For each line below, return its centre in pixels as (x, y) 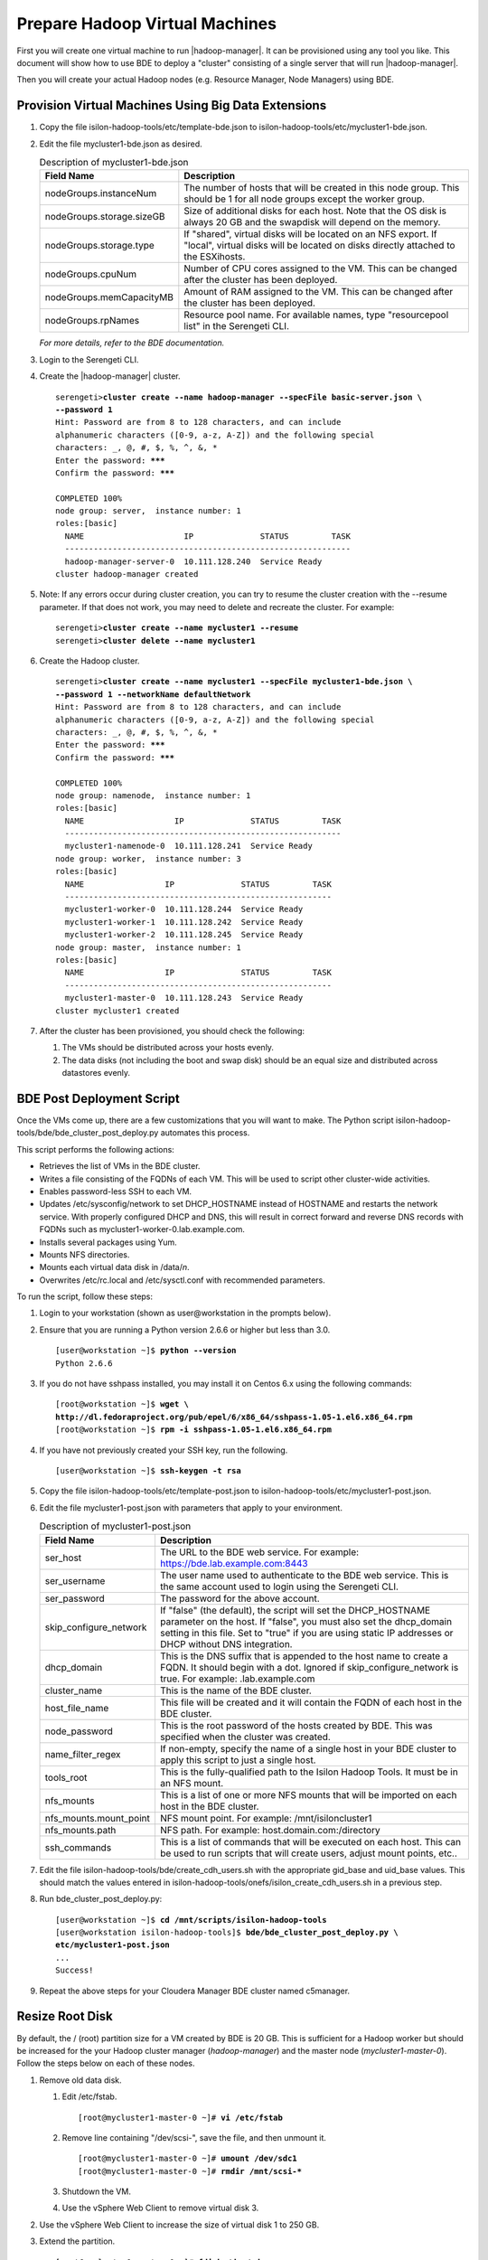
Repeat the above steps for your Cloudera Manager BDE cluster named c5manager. (195, 1991)
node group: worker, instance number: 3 (148, 858)
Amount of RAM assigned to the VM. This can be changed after (319, 292)
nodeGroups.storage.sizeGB (105, 217)
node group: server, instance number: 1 (148, 511)
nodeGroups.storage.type (100, 246)
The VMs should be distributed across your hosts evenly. (168, 1048)
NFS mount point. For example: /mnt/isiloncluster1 (266, 1818)
